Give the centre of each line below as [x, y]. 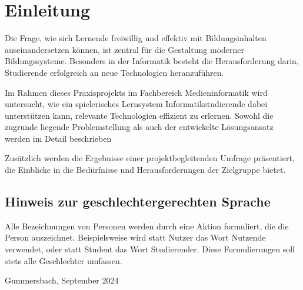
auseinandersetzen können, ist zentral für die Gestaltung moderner [125, 49]
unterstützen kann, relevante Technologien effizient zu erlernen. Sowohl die [139, 115]
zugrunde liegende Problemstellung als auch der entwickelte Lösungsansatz [139, 127]
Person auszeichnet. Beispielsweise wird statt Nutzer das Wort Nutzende [135, 237]
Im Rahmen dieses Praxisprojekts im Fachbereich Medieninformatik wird [136, 92]
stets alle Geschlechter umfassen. [64, 260]
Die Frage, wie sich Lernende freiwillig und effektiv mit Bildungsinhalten [136, 38]
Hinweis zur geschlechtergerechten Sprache [138, 201]
